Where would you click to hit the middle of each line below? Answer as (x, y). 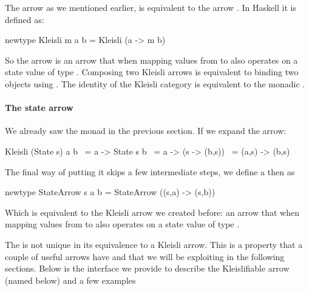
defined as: (25, 19)
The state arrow (39, 108)
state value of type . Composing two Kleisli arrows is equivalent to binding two (152, 72)
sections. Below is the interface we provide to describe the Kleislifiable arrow (147, 268)
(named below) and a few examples (70, 280)
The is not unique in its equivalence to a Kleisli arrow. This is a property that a (154, 244)
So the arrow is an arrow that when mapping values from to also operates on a (151, 60)
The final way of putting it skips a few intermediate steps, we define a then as (150, 171)
